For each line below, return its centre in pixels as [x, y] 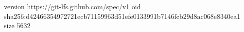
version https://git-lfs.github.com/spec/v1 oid [72, 6]
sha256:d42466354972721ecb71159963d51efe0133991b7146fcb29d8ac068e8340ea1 [122, 16]
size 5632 [17, 25]
